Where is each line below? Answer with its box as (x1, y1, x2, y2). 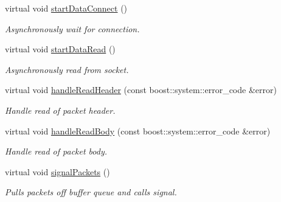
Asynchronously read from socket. (5, 63, 129, 75)
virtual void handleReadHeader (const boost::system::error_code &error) (5, 83, 277, 96)
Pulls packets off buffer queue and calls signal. (5, 186, 177, 198)
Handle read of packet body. (5, 145, 108, 158)
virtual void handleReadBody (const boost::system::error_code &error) (5, 124, 271, 137)
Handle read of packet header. (5, 103, 116, 116)
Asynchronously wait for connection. (5, 22, 140, 35)
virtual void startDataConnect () (5, 2, 128, 14)
